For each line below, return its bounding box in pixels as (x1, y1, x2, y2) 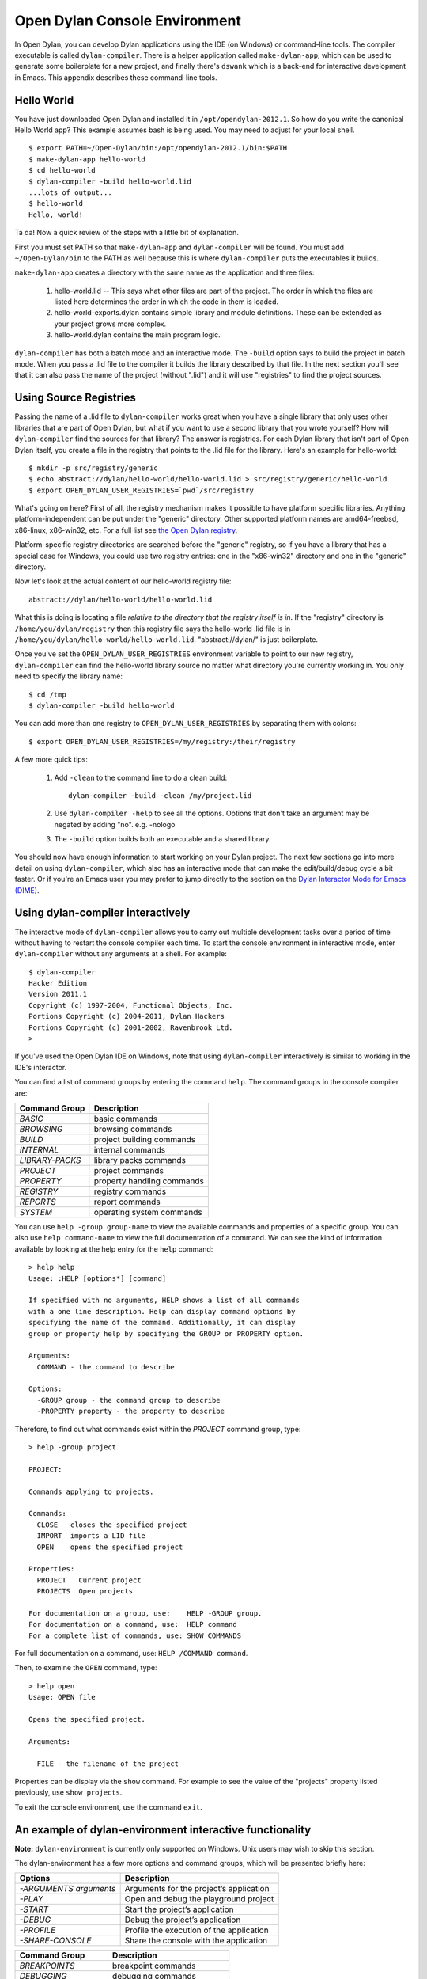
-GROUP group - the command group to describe (36, 1396, 221, 1404)
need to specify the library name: (14, 671, 123, 681)
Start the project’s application (124, 1904, 235, 1915)
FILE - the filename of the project (36, 1759, 179, 1768)
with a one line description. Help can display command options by (28, 1307, 296, 1316)
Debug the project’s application (124, 1914, 241, 1925)
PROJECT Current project (36, 1575, 142, 1585)
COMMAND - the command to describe (36, 1362, 176, 1371)
